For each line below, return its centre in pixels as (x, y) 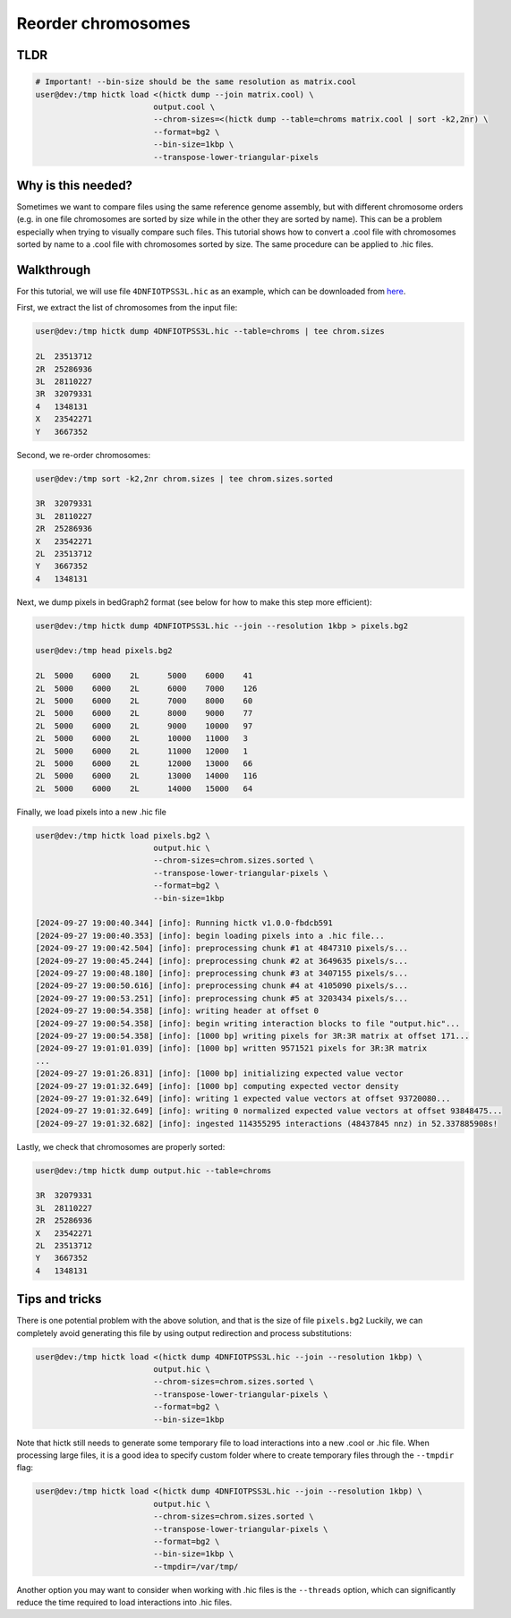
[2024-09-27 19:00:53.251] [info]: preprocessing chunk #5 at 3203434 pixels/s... (222, 998)
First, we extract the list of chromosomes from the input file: (127, 308)
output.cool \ (184, 106)
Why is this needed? (75, 185)
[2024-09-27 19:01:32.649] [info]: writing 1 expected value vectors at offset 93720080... (243, 1098)
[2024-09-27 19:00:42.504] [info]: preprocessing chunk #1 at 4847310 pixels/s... (222, 948)
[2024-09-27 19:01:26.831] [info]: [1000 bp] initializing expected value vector (220, 1073)
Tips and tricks (59, 1299)
